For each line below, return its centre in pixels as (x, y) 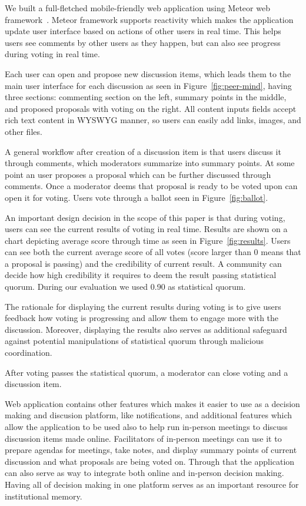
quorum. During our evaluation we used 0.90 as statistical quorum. (125, 287)
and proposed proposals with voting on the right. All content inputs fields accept (151, 108)
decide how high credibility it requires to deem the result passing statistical (141, 275)
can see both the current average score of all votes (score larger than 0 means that (153, 252)
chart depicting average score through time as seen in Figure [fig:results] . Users (148, 240)
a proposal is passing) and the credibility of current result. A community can (143, 263)
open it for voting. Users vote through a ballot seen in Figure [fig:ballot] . (137, 197)
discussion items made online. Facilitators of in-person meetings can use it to (143, 438)
